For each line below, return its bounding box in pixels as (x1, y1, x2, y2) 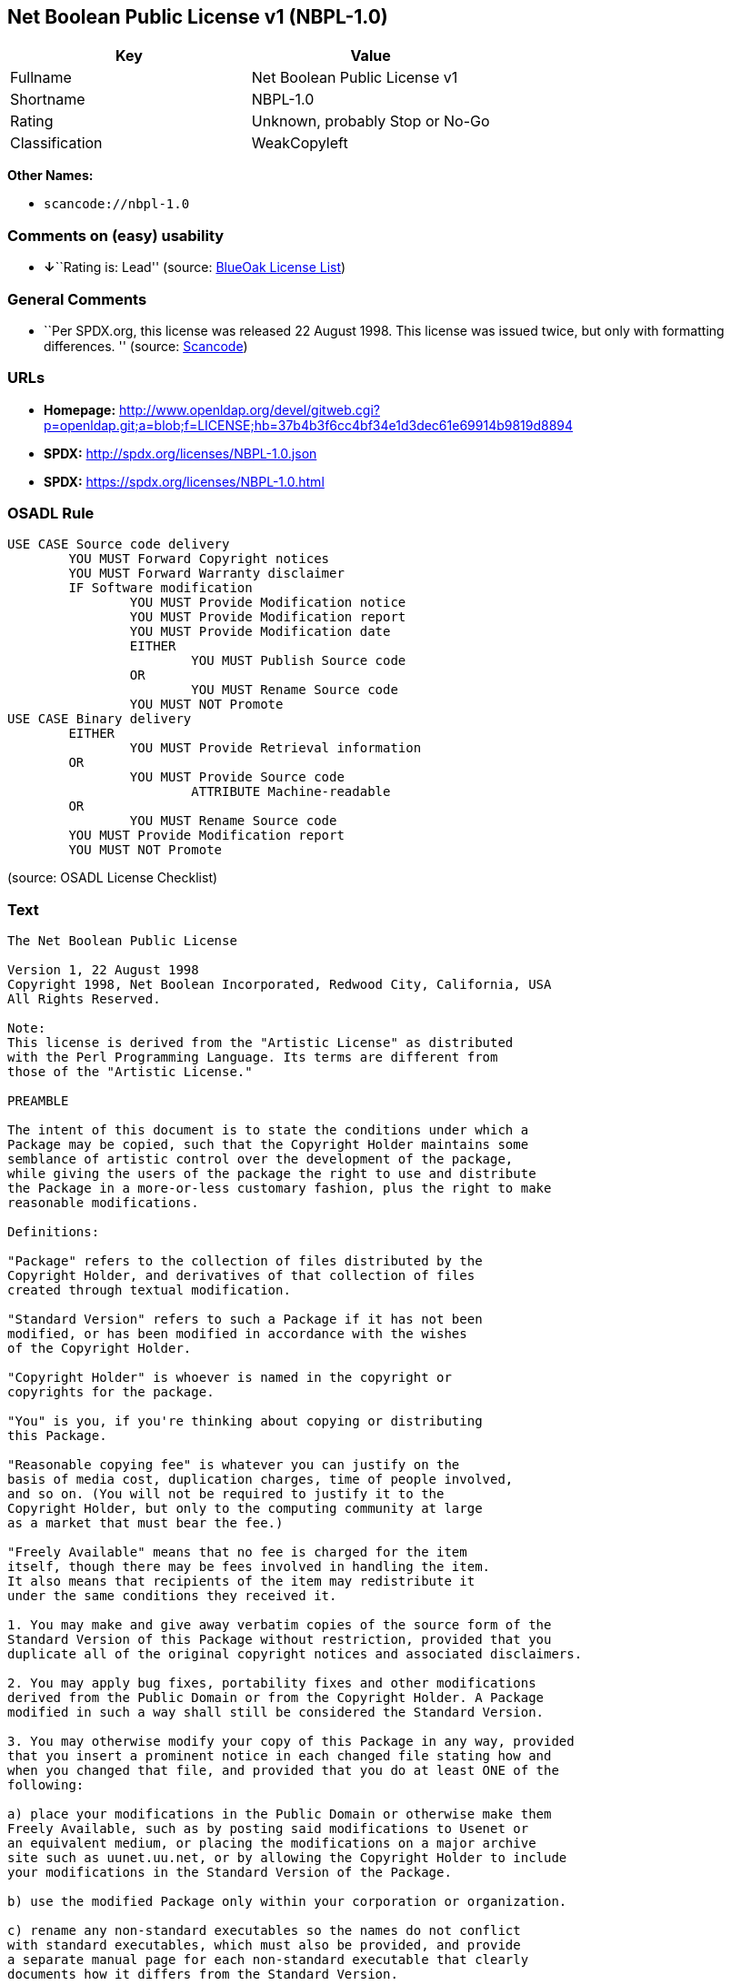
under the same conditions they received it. (7, 1588, 337, 1604)
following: (7, 1778, 85, 1793)
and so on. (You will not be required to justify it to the (7, 1486, 445, 1502)
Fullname (10, 68, 72, 87)
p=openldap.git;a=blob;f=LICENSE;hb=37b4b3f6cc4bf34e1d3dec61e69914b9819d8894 (44, 417, 574, 433)
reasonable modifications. (7, 1195, 199, 1211)
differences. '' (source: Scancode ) (44, 338, 248, 354)
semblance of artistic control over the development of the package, (7, 1152, 514, 1167)
